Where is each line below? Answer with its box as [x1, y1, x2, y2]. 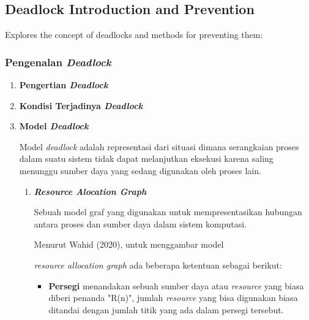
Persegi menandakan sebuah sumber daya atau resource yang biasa [48, 279, 304, 292]
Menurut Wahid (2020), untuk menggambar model [34, 238, 224, 251]
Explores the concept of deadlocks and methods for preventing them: [5, 28, 263, 41]
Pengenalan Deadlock [5, 54, 111, 69]
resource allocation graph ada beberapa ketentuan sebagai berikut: [34, 258, 282, 271]
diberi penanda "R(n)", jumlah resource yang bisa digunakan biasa [48, 291, 298, 304]
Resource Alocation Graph [34, 185, 147, 197]
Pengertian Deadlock [19, 78, 108, 91]
